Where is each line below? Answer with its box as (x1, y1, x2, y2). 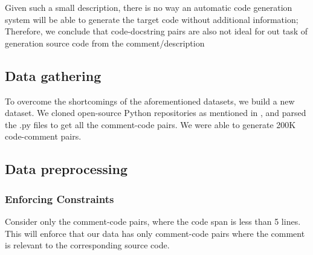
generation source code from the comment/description (5, 36, 205, 49)
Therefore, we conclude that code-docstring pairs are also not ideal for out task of (5, 25, 308, 37)
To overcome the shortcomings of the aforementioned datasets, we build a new (5, 94, 295, 107)
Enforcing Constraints (5, 191, 114, 206)
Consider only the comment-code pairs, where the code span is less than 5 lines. (5, 215, 301, 227)
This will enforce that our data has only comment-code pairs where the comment (5, 227, 305, 239)
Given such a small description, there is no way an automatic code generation (5, 1, 292, 13)
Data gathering (5, 66, 102, 85)
